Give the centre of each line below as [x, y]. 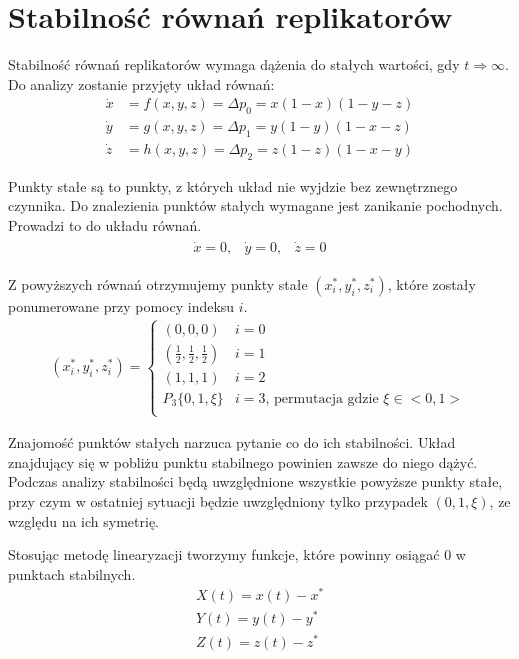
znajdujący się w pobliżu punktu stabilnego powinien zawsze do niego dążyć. [243, 461]
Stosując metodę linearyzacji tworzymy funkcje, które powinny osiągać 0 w [237, 554]
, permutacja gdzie [322, 398]
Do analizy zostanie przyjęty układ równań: [141, 83]
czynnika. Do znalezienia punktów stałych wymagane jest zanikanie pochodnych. [255, 205]
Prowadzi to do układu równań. [105, 224]
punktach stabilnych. [72, 573]
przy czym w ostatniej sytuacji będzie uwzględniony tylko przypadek [218, 500]
